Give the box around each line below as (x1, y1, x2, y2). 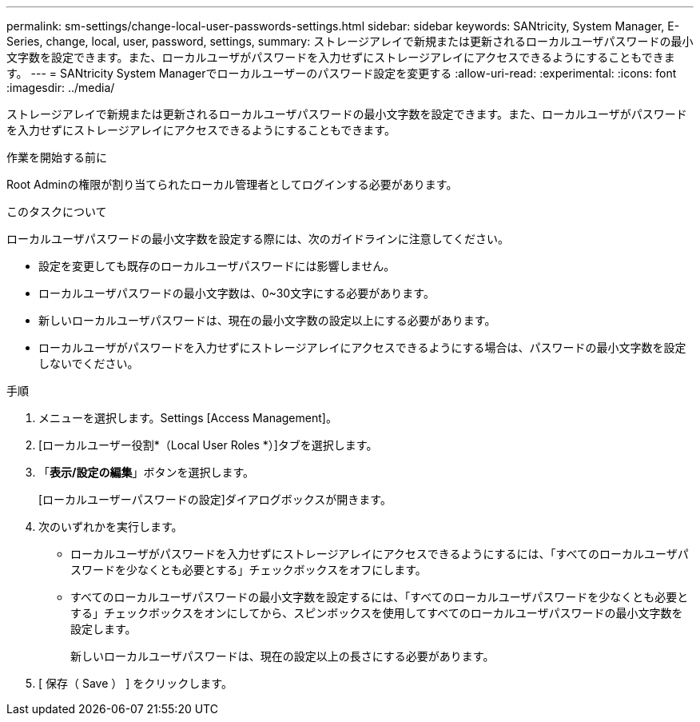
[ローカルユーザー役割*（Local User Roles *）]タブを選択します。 (38, 438, 378, 452)
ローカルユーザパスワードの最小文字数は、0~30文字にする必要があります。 (38, 286, 435, 300)
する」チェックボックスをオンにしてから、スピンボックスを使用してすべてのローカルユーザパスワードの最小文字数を (70, 606, 683, 620)
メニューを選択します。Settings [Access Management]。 (38, 411, 337, 425)
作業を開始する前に (6, 150, 107, 164)
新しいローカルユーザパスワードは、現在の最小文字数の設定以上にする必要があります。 (38, 313, 496, 327)
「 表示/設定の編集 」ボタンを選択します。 (38, 465, 255, 479)
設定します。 (70, 622, 137, 636)
